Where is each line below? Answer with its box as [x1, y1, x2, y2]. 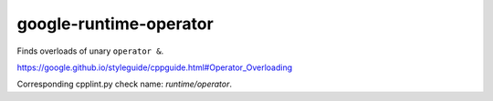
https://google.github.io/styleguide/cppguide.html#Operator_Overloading [16, 62, 292, 73]
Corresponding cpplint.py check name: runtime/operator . [16, 78, 233, 90]
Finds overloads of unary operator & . [16, 45, 164, 56]
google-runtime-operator [16, 14, 214, 34]
